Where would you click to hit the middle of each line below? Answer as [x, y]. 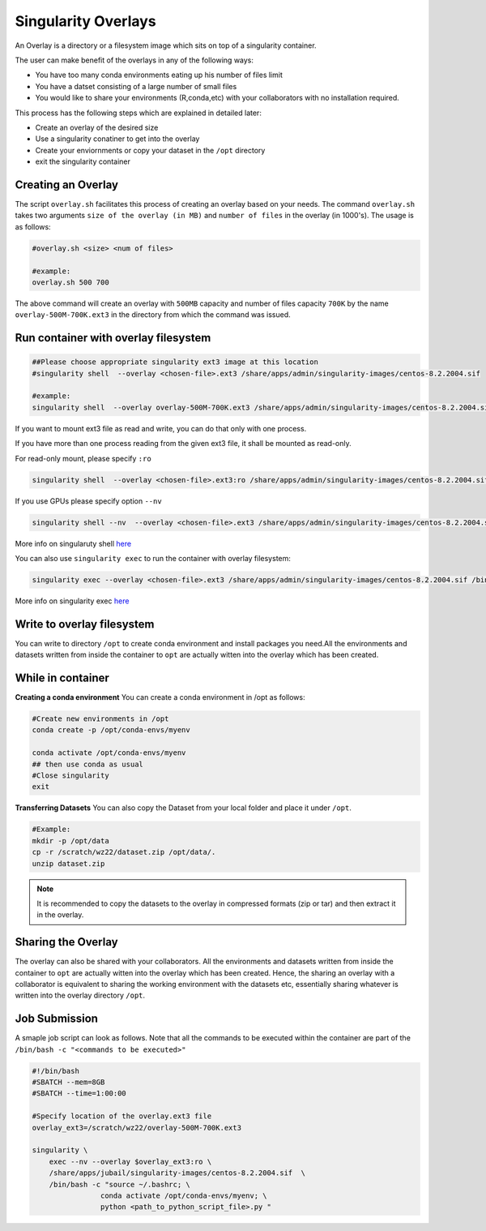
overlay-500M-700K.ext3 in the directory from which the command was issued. [153, 315]
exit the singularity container [83, 161]
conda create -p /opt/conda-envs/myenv [111, 730]
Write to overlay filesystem [85, 624]
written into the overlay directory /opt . [80, 995]
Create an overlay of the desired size [97, 127]
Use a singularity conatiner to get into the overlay [117, 139]
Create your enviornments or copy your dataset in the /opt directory [150, 150]
